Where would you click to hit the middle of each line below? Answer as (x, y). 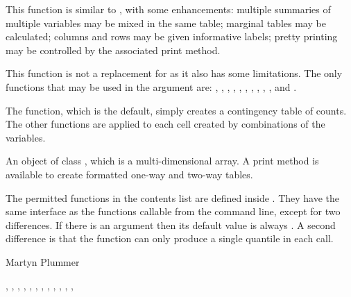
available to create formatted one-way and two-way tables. (129, 174)
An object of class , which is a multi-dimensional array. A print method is (162, 161)
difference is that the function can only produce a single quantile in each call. (170, 238)
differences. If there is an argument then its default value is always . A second (171, 224)
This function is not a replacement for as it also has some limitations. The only (174, 73)
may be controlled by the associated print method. (113, 50)
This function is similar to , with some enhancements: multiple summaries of (168, 9)
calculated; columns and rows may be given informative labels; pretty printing (172, 36)
